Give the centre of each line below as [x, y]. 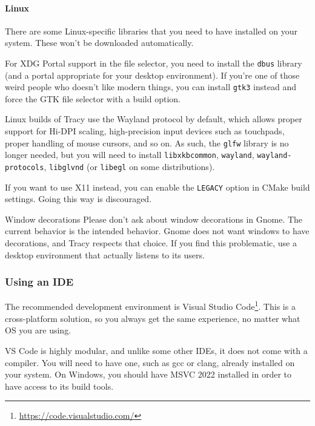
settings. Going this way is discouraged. [78, 199]
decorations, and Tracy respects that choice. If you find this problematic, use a [151, 243]
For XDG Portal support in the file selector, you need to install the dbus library [154, 63]
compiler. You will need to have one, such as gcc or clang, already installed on [150, 362]
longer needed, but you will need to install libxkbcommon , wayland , [130, 155]
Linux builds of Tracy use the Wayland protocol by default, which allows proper [154, 119]
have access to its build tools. [59, 386]
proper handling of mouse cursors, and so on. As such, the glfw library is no [147, 143]
